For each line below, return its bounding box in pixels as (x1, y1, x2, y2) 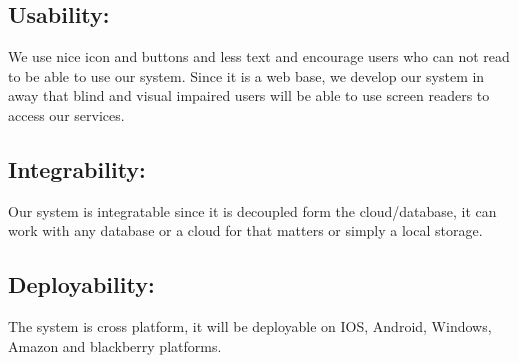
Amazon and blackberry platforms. (8, 335, 222, 356)
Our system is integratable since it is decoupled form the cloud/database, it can (8, 200, 497, 221)
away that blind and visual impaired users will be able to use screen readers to (8, 85, 490, 106)
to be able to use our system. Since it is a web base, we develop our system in (8, 65, 485, 86)
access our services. (8, 104, 125, 125)
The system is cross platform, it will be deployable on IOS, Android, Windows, (8, 316, 492, 337)
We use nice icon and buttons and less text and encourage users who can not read (8, 46, 510, 67)
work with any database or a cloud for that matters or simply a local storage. (8, 220, 483, 241)
